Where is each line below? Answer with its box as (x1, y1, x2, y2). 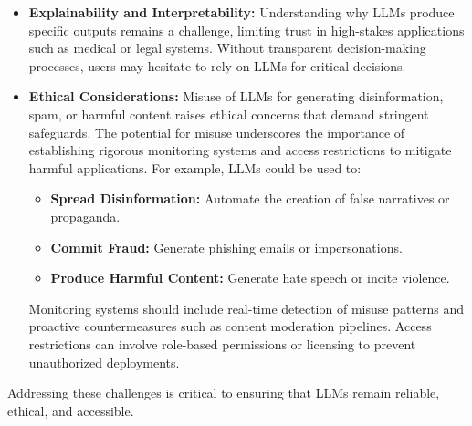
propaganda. (50, 206, 121, 225)
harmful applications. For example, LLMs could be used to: (28, 158, 362, 177)
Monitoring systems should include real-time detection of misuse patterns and (28, 298, 465, 317)
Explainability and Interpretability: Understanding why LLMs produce (28, 3, 455, 21)
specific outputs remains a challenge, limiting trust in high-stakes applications (28, 20, 465, 39)
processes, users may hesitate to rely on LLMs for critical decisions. (28, 56, 406, 75)
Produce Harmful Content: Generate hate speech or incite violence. (50, 268, 450, 287)
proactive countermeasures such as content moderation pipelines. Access (28, 317, 432, 336)
